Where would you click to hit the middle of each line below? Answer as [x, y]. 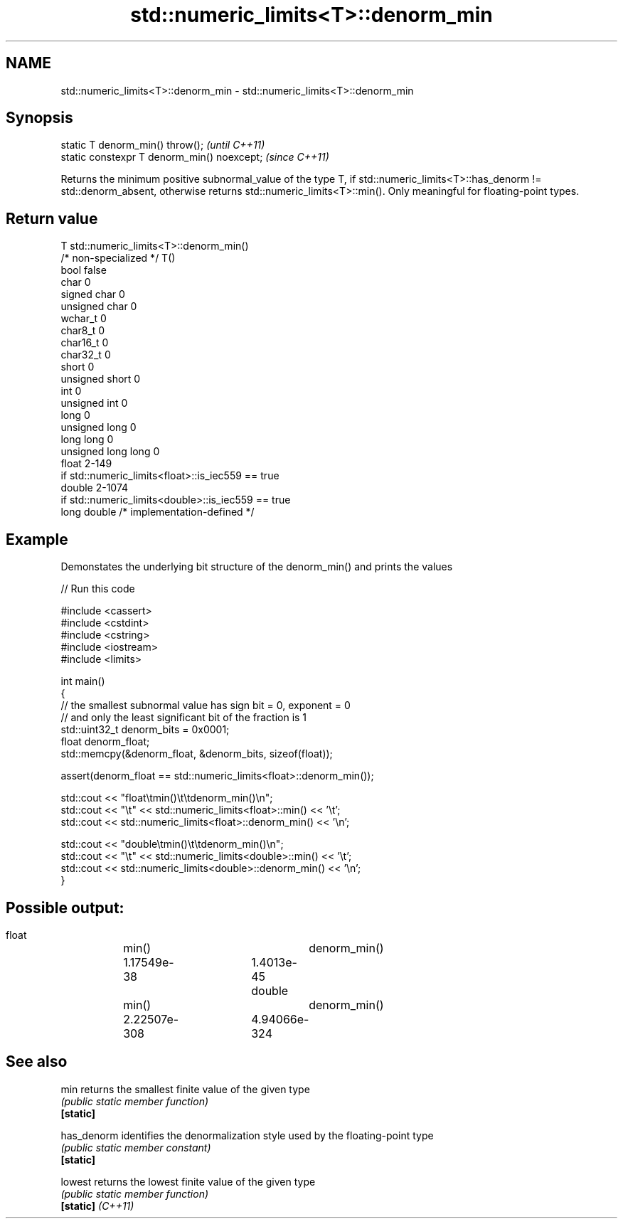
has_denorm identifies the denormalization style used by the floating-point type [247, 1135]
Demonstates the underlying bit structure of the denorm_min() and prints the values [257, 567]
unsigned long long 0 [110, 452]
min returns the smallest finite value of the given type [185, 1089]
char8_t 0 [83, 331]
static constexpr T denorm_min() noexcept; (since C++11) [195, 157]
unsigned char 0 [99, 307]
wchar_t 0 [84, 319]
